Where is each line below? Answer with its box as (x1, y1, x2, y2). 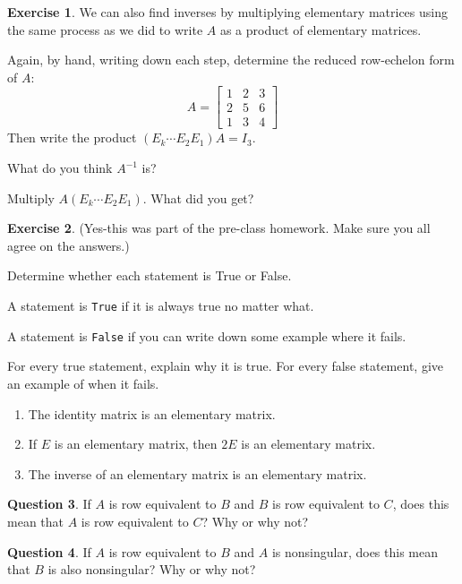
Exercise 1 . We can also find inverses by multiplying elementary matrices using (7, 3, 448, 21)
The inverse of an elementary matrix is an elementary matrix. (28, 464, 367, 483)
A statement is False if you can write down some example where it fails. (7, 326, 406, 345)
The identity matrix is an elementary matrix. (28, 404, 276, 423)
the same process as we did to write (7, 20, 203, 39)
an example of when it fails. (7, 374, 159, 392)
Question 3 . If (7, 494, 91, 513)
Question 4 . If (7, 542, 91, 561)
